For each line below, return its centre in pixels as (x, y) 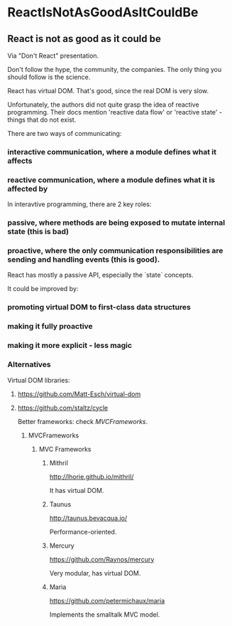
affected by (28, 189)
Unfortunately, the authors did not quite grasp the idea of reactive (104, 105)
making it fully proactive (50, 327)
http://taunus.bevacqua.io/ (88, 518)
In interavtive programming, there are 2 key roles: (79, 204)
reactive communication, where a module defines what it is (111, 180)
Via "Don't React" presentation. (53, 55)
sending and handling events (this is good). (84, 260)
